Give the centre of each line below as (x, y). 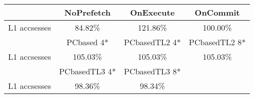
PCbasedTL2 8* (217, 42)
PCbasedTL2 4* (153, 42)
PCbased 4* (87, 42)
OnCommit (217, 12)
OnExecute (152, 12)
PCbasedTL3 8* (153, 71)
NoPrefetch (87, 12)
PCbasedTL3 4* (87, 71)
